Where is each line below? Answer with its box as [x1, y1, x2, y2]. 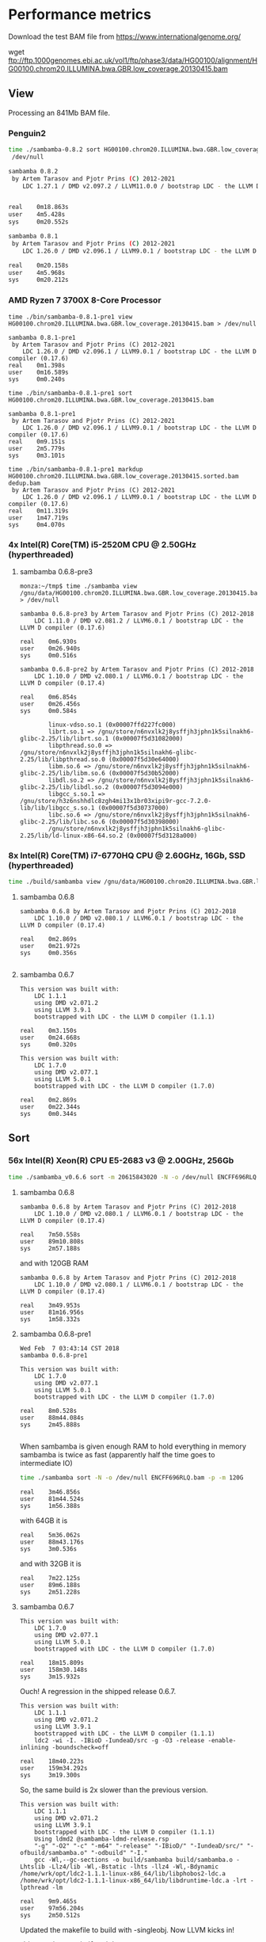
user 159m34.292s [19, 1764, 88, 1772]
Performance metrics [8, 6, 152, 24]
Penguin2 [8, 128, 46, 139]
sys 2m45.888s [19, 1420, 81, 1429]
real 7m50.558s [19, 1230, 81, 1239]
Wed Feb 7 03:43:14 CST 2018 [19, 1344, 120, 1352]
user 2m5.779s [8, 444, 66, 452]
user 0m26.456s [19, 699, 81, 708]
